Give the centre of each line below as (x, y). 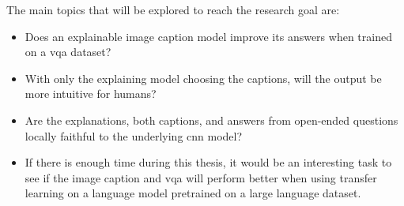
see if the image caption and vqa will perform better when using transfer (201, 177)
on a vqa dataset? (68, 52)
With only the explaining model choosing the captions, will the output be (203, 78)
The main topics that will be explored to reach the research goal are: (173, 9)
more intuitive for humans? (91, 94)
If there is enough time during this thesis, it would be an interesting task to (208, 162)
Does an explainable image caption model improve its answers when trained (208, 36)
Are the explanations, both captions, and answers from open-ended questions (211, 120)
